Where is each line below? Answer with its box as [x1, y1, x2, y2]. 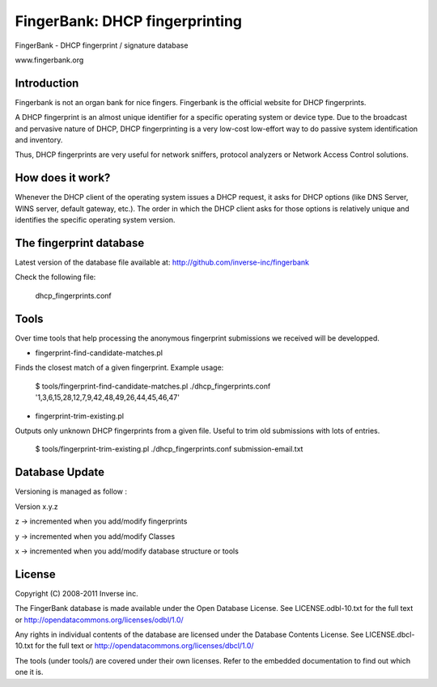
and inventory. [15, 135, 63, 145]
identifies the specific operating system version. [15, 215, 176, 225]
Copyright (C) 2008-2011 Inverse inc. [15, 588, 138, 598]
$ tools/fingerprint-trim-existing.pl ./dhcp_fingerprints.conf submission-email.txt [35, 444, 303, 454]
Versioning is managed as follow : [15, 486, 127, 497]
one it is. [15, 668, 44, 677]
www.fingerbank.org [15, 55, 84, 65]
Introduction [15, 76, 79, 90]
